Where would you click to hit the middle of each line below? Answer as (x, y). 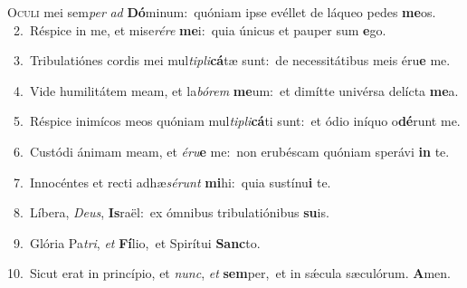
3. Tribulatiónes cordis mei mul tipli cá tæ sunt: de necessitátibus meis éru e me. (232, 60)
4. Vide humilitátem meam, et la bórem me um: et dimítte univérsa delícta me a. (236, 90)
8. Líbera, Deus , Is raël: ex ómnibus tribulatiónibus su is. (171, 212)
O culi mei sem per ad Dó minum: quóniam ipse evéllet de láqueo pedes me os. (222, 12)
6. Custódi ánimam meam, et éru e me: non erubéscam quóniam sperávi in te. (231, 151)
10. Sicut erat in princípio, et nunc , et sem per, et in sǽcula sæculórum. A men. (229, 273)
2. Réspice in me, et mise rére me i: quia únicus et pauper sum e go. (200, 29)
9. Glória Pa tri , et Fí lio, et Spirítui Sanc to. (137, 242)
